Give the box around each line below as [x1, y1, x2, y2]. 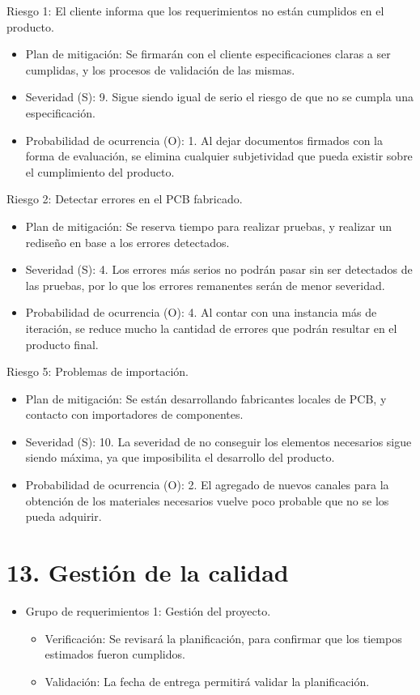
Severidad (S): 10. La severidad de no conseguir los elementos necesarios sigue [25, 433, 412, 450]
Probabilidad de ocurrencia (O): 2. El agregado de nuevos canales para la [25, 476, 389, 493]
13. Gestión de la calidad [6, 556, 289, 589]
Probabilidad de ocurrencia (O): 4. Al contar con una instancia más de [25, 304, 377, 321]
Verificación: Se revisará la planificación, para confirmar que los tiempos [45, 629, 402, 646]
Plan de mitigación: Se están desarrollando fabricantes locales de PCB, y [25, 390, 387, 407]
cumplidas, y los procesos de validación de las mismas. [25, 61, 295, 78]
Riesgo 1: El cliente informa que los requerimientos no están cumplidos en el [6, 2, 384, 19]
